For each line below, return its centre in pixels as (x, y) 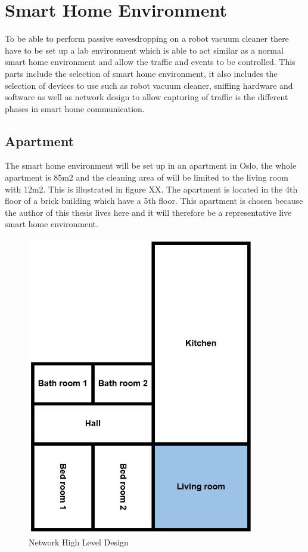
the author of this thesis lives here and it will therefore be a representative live (148, 212)
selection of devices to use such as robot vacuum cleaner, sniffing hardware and (149, 85)
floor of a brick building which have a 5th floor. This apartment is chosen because (154, 201)
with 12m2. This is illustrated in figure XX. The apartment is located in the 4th (151, 189)
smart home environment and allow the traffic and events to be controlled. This (150, 62)
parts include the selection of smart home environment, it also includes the (141, 73)
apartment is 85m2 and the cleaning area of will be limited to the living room (147, 177)
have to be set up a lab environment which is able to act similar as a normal (144, 50)
